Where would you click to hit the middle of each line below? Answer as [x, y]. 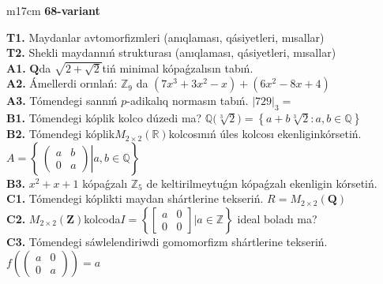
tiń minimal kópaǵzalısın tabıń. [178, 67]
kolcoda [102, 218]
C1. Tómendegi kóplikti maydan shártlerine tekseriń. [135, 198]
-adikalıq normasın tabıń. [188, 101]
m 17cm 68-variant [53, 10]
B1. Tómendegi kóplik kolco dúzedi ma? [104, 118]
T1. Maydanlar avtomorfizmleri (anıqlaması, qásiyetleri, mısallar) [165, 37]
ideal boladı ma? [277, 218]
